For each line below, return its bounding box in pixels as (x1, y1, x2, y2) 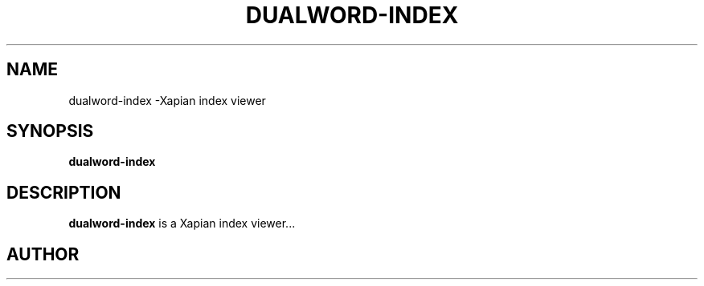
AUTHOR (6, 244, 80, 264)
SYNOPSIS (6, 121, 94, 142)
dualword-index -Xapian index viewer (68, 93, 266, 107)
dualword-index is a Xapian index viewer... (68, 216, 296, 231)
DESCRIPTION (6, 182, 121, 203)
